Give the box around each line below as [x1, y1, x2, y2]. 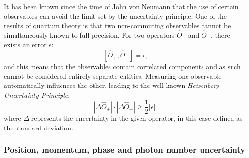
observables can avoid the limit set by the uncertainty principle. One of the [4, 11, 227, 21]
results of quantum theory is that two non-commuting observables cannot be [4, 20, 231, 30]
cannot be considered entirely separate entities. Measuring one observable [4, 71, 222, 81]
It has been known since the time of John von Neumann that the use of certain [4, 1, 239, 11]
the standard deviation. [4, 123, 73, 133]
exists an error [4, 40, 47, 50]
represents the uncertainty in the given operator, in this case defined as [31, 113, 243, 123]
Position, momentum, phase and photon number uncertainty [4, 143, 246, 155]
